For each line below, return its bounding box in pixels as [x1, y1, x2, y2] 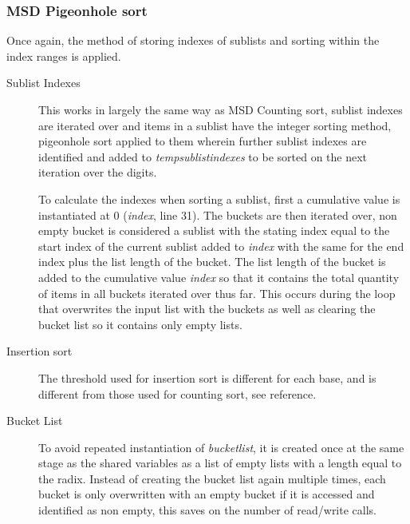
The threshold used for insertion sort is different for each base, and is [38, 369, 376, 386]
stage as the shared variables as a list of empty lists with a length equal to [38, 455, 402, 471]
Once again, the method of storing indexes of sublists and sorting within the [6, 32, 380, 49]
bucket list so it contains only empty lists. [38, 316, 242, 332]
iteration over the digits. [38, 164, 157, 181]
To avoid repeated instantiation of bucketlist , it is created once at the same [38, 439, 404, 455]
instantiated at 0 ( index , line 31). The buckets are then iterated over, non [38, 206, 397, 223]
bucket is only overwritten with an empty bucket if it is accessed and [38, 486, 375, 502]
